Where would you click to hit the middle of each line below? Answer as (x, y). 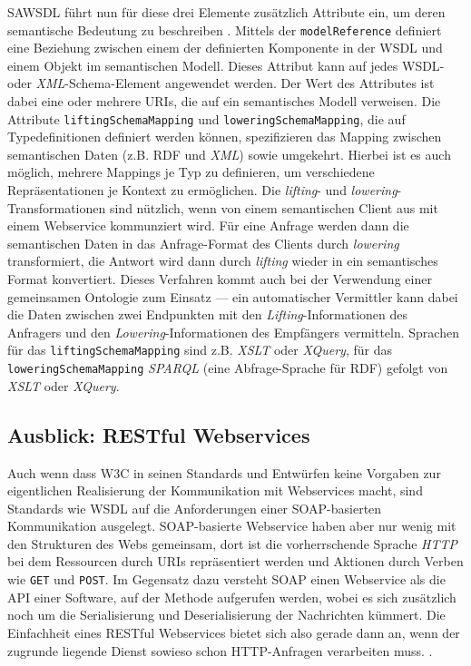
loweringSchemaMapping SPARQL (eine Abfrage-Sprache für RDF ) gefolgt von (228, 368)
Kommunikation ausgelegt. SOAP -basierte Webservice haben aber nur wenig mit (232, 526)
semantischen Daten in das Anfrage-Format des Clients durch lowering (203, 243)
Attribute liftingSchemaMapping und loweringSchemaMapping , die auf (206, 118)
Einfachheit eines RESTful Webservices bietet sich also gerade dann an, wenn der (234, 632)
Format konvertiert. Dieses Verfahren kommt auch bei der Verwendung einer (220, 279)
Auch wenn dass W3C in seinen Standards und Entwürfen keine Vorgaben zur (224, 472)
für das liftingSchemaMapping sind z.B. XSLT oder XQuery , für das (200, 350)
